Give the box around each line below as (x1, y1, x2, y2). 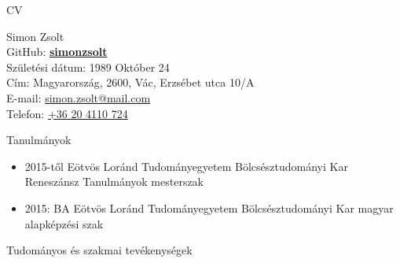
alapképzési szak (24, 215, 104, 232)
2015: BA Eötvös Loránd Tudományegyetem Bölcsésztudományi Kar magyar (24, 199, 394, 216)
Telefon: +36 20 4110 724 (6, 105, 128, 121)
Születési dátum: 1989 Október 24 (6, 58, 170, 75)
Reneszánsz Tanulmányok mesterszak (24, 173, 204, 190)
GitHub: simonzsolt (6, 43, 108, 60)
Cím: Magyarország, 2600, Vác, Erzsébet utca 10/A (6, 74, 255, 91)
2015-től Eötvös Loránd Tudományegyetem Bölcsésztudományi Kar (24, 157, 348, 174)
